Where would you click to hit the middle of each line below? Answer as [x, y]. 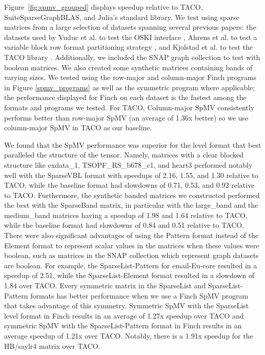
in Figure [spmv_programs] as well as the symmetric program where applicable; [130, 87]
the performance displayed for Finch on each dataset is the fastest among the [125, 97]
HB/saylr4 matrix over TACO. [52, 346]
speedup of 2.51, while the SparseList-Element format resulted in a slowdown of [129, 275]
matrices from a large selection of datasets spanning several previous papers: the [130, 27]
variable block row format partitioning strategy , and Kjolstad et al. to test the [129, 47]
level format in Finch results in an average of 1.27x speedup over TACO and [124, 315]
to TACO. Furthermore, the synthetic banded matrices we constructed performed [132, 195]
